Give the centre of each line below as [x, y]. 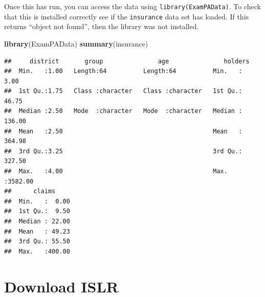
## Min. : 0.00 [37, 201]
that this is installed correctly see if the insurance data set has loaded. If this [127, 16]
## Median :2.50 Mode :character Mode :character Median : [123, 111]
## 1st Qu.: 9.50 [37, 211]
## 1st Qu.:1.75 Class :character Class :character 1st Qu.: [123, 91]
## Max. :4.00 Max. [116, 172]
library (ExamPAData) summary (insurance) [76, 43]
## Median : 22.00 [37, 221]
